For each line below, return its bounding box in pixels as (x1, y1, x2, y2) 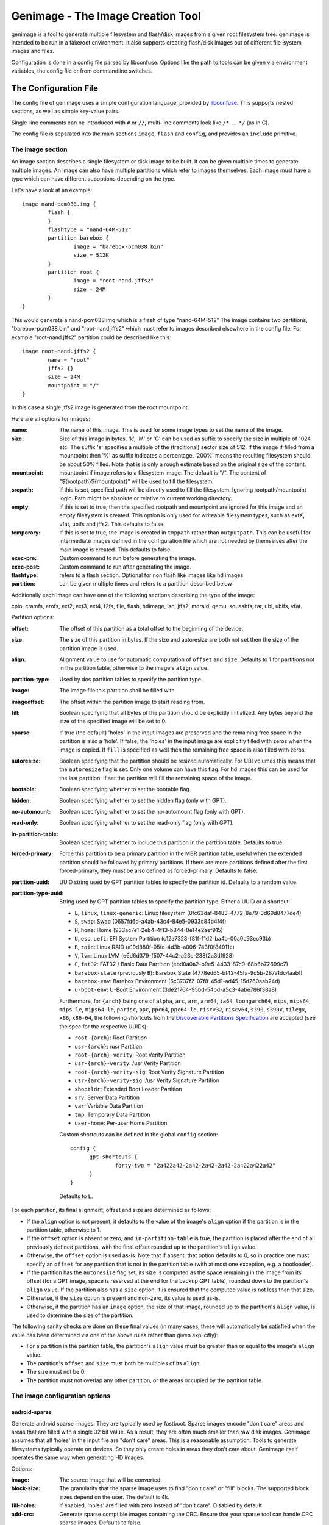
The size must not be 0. (26, 1368, 86, 1376)
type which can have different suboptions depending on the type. (11, 175, 176, 182)
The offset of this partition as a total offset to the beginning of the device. (59, 625, 244, 632)
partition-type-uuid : (11, 889, 64, 897)
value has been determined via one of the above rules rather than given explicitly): (11, 1331, 218, 1338)
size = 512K (73, 252, 109, 259)
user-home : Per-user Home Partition (74, 1119, 168, 1127)
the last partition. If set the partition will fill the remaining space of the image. (59, 774, 252, 781)
